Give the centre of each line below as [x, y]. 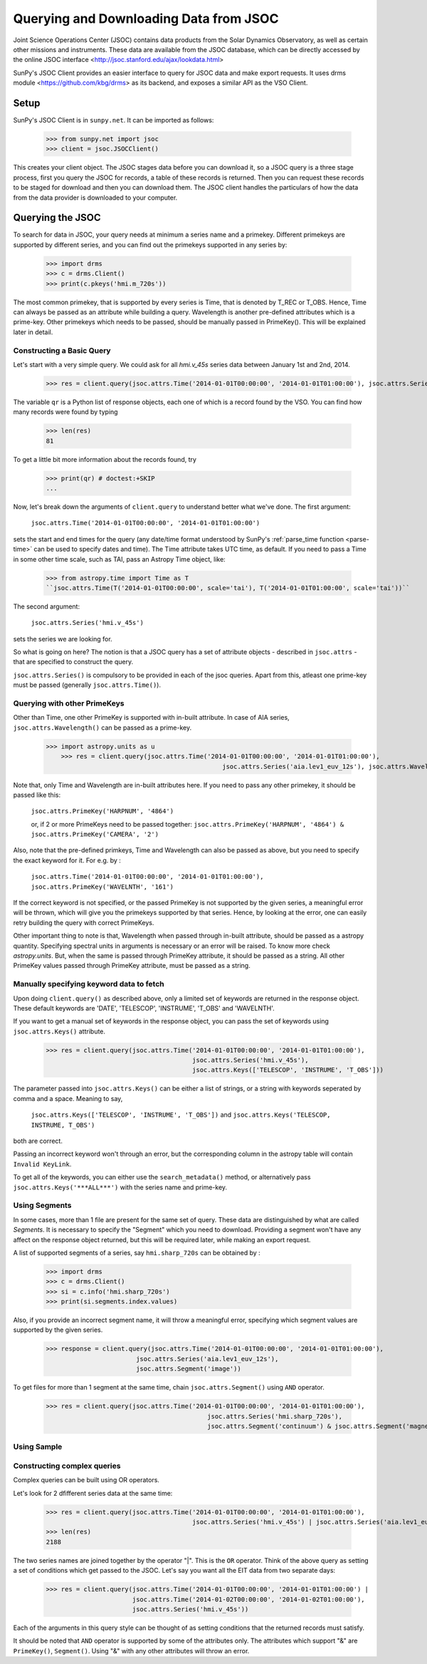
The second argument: [47, 606]
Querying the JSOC [57, 218]
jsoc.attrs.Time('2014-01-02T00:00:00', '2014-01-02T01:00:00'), [249, 1599]
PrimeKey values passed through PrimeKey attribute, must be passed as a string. [132, 966]
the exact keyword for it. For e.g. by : [67, 860]
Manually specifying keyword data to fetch [89, 984]
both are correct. [38, 1141]
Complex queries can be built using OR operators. [86, 1480]
